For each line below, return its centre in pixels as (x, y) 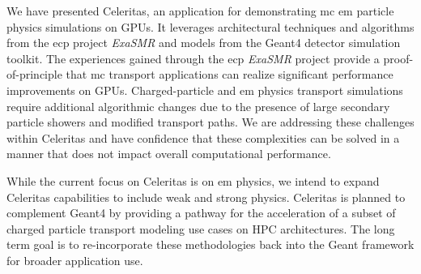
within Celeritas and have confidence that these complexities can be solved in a (203, 137)
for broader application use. (75, 260)
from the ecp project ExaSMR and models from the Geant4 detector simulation (204, 43)
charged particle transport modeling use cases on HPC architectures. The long (201, 228)
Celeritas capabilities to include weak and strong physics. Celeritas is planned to (206, 197)
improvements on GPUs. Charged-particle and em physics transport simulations (205, 90)
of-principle (34, 74)
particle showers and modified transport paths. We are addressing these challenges (210, 122)
